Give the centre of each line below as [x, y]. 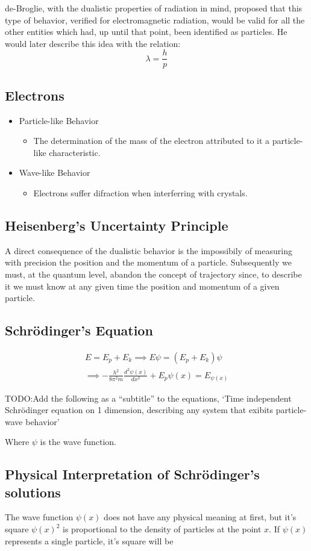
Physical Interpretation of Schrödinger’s [132, 474]
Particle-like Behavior [59, 120]
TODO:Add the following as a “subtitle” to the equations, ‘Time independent [148, 398]
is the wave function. [78, 442]
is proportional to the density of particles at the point [162, 529]
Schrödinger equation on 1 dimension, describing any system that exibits [139, 410]
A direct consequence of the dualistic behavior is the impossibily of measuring [149, 250]
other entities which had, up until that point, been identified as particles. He [146, 32]
